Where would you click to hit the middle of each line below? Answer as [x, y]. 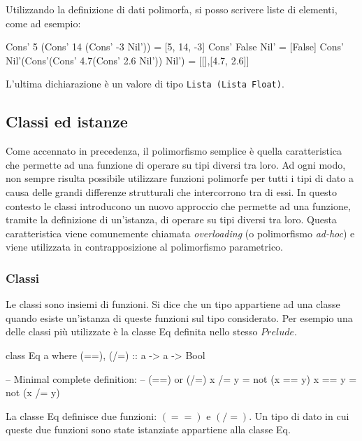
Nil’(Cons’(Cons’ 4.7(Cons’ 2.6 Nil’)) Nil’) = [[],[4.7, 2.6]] [128, 60]
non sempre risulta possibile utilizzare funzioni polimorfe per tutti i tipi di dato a [180, 178]
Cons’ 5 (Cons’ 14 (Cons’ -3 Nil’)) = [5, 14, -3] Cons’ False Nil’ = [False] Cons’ [175, 47]
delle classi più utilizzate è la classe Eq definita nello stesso [132, 331]
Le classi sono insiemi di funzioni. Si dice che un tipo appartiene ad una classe [173, 304]
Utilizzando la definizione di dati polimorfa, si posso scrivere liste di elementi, [172, 9]
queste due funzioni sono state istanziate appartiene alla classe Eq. [148, 429]
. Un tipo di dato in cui [299, 415]
